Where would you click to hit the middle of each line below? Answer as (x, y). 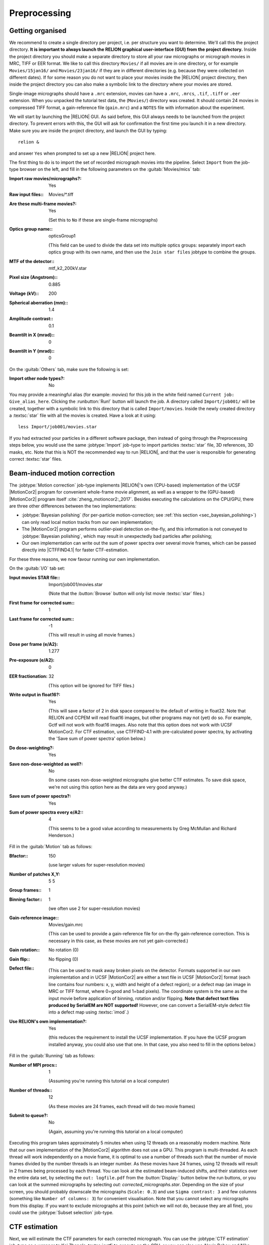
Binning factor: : (26, 899)
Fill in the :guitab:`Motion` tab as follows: (51, 847)
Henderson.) (62, 835)
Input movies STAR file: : (35, 577)
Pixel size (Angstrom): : (33, 277)
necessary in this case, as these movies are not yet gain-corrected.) (119, 941)
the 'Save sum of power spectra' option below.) (97, 739)
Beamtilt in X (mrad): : (32, 335)
